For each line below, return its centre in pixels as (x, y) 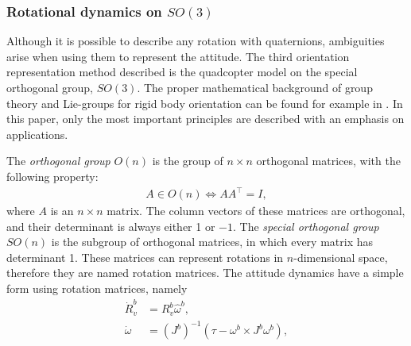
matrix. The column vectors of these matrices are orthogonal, (256, 211)
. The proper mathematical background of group (255, 87)
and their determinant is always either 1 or (111, 226)
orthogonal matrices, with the (328, 161)
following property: (52, 176)
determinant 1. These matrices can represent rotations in (145, 257)
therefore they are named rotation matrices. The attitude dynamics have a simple (205, 273)
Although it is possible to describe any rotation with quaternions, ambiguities (196, 41)
